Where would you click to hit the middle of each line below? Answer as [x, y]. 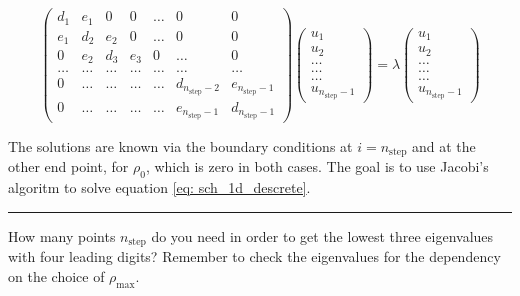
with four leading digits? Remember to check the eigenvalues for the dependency [254, 256]
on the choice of [56, 275]
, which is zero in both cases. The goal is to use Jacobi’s [317, 166]
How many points [62, 235]
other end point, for [68, 166]
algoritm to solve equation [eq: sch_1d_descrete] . [159, 187]
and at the [444, 145]
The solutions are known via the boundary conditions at [180, 145]
